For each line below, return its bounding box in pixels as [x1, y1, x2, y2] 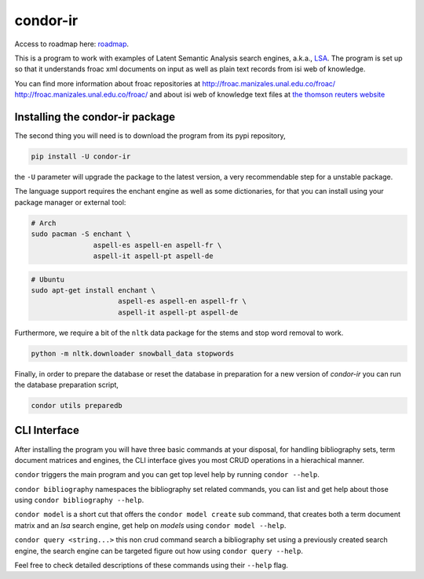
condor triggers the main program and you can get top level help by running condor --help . [14, 470, 320, 479]
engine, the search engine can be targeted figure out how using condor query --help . [14, 546, 304, 555]
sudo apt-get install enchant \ [31, 286, 156, 294]
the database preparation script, [14, 381, 119, 390]
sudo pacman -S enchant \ [31, 230, 131, 239]
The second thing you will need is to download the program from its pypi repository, [14, 131, 286, 140]
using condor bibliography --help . [14, 495, 144, 505]
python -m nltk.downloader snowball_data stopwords [31, 349, 235, 358]
